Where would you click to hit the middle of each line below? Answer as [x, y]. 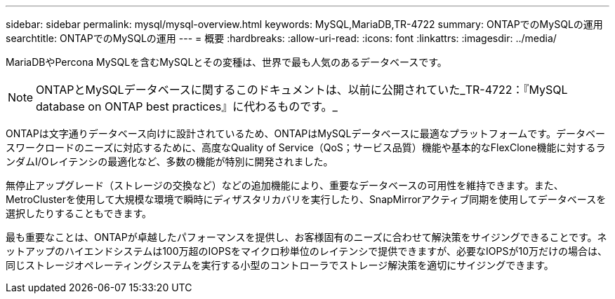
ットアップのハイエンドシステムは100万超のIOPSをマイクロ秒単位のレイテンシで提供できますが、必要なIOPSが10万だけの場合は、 [306, 251]
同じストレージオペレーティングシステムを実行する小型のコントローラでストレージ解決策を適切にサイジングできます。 [280, 265]
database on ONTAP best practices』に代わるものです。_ [187, 106]
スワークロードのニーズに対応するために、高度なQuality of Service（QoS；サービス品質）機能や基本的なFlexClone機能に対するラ [306, 147]
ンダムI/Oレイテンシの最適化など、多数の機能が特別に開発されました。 [170, 161]
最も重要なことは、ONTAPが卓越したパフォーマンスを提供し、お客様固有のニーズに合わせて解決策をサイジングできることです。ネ [306, 237]
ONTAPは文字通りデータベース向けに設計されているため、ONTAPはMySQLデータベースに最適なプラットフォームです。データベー [305, 133]
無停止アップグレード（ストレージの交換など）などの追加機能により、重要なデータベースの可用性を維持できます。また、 [285, 185]
